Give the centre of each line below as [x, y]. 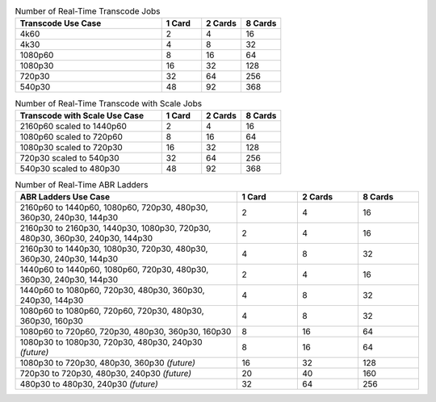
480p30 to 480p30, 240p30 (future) [89, 384]
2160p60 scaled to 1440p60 [73, 126]
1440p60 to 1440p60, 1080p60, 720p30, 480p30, [114, 270]
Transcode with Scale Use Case [82, 115]
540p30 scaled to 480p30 [70, 168]
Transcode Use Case [61, 23]
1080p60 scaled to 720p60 [71, 136]
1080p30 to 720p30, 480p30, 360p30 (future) [107, 363]
